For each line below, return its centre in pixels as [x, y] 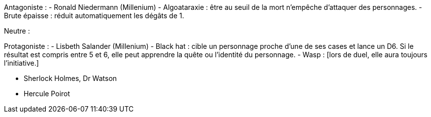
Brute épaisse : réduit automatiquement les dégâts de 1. [94, 16]
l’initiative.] [21, 63]
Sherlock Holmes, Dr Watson [70, 78]
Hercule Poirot [47, 94]
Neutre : [17, 31]
